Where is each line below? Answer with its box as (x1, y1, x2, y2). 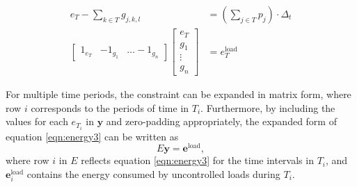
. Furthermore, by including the (200, 100, 335, 115)
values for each (6, 114, 68, 129)
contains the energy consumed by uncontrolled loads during (26, 166, 280, 181)
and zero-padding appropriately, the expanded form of (106, 114, 337, 129)
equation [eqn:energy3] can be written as (6, 129, 179, 143)
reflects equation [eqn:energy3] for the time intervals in (81, 153, 314, 168)
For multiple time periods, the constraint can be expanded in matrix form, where (6, 87, 351, 101)
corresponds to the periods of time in (31, 100, 189, 115)
